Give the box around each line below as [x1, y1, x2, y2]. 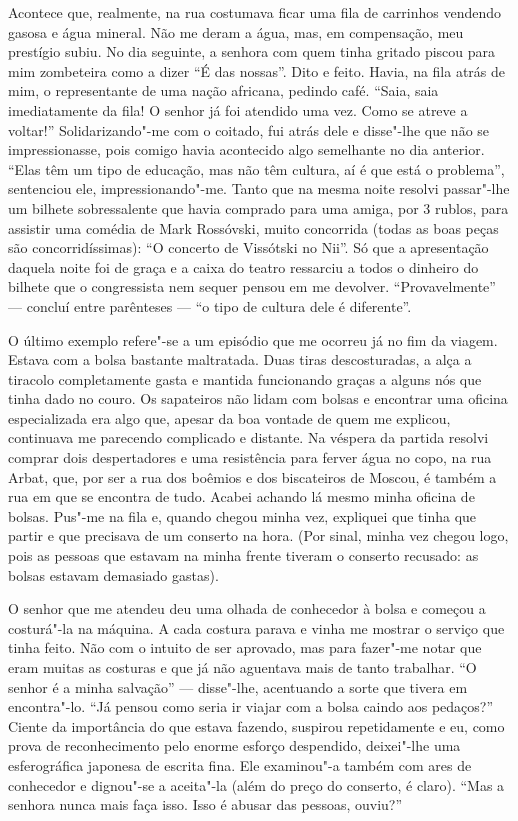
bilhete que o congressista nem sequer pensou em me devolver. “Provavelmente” [8, 276, 496, 297]
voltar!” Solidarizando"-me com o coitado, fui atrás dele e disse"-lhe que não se [8, 119, 490, 140]
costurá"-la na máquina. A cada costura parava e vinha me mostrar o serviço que [8, 617, 505, 638]
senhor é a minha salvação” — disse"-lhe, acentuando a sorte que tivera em [8, 676, 468, 697]
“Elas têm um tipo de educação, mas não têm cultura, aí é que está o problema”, [8, 158, 505, 179]
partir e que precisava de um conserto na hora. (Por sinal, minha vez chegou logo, [8, 525, 509, 546]
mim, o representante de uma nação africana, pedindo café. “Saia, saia [8, 80, 439, 101]
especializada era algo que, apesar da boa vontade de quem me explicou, [8, 407, 451, 428]
